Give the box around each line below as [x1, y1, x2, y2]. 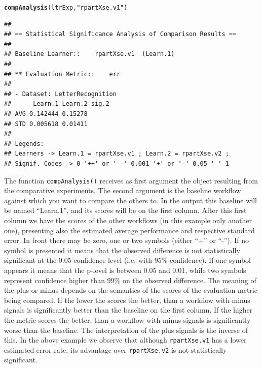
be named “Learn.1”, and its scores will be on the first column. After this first [4, 205, 247, 216]
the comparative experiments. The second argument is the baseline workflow [4, 185, 241, 196]
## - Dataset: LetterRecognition [4, 90, 117, 98]
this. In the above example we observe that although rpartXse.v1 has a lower [4, 334, 247, 345]
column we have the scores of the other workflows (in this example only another [4, 215, 252, 225]
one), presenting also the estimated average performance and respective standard [4, 225, 255, 235]
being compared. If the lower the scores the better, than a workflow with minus [4, 294, 250, 305]
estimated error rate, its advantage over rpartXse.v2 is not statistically [4, 344, 227, 355]
